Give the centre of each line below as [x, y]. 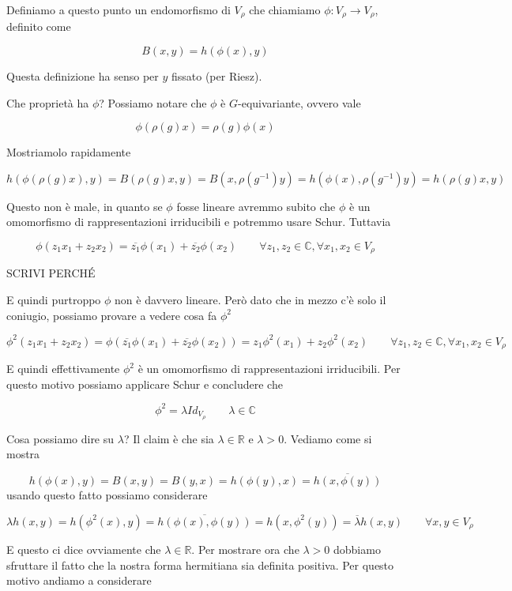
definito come [39, 26]
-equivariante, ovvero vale [299, 102]
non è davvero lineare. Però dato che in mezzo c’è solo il [250, 300]
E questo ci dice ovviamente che [84, 549]
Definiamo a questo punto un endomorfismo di [119, 9]
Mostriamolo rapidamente [69, 152]
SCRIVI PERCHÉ [51, 273]
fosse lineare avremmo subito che [256, 206]
